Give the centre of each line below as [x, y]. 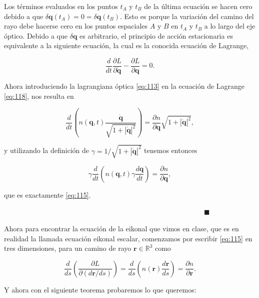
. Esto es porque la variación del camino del [187, 16]
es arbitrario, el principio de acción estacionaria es [156, 35]
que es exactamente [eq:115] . [47, 194]
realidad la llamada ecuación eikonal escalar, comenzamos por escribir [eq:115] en [128, 238]
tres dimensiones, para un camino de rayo [68, 248]
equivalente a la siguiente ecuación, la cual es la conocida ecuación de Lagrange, [126, 45]
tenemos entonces [171, 150]
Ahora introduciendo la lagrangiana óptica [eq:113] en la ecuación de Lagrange [124, 86]
